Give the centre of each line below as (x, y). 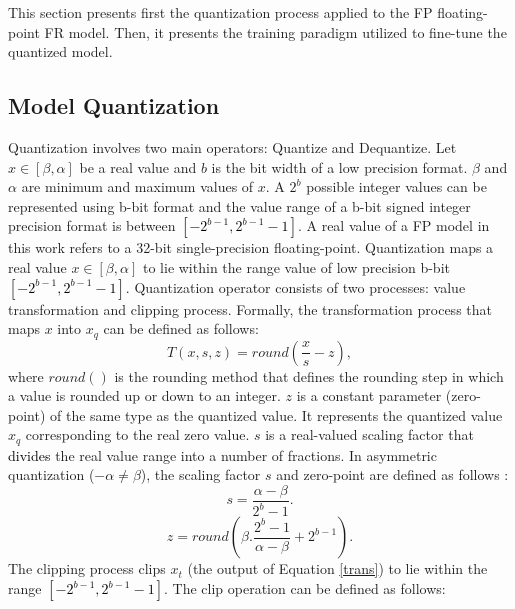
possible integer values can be (396, 186)
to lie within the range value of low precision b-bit (296, 266)
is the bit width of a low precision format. (339, 166)
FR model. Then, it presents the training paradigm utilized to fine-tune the (275, 31)
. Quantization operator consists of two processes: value (295, 286)
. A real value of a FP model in (393, 225)
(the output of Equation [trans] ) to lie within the (337, 568)
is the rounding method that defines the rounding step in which (309, 375)
